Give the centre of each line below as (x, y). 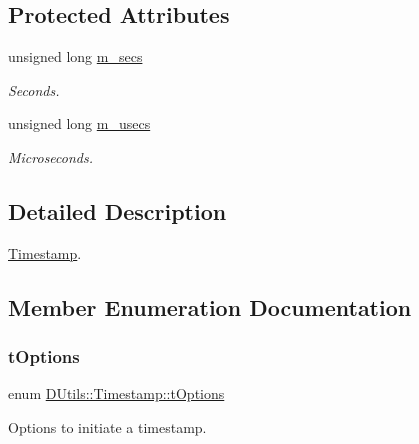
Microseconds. (51, 156)
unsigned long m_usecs (79, 123)
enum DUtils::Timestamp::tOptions (116, 393)
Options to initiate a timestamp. (107, 426)
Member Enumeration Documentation (210, 306)
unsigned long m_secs (75, 56)
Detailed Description (117, 210)
